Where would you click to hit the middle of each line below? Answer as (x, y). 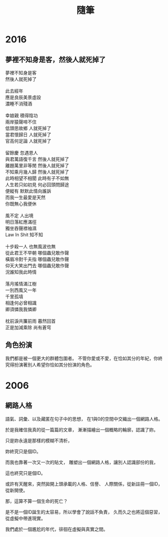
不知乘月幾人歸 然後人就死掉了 (37, 172)
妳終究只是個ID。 (23, 451)
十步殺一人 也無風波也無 (31, 246)
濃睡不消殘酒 (19, 104)
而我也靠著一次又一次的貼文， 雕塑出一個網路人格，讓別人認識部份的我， (82, 462)
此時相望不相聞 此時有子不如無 (37, 178)
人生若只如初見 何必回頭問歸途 (37, 185)
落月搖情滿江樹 (21, 284)
